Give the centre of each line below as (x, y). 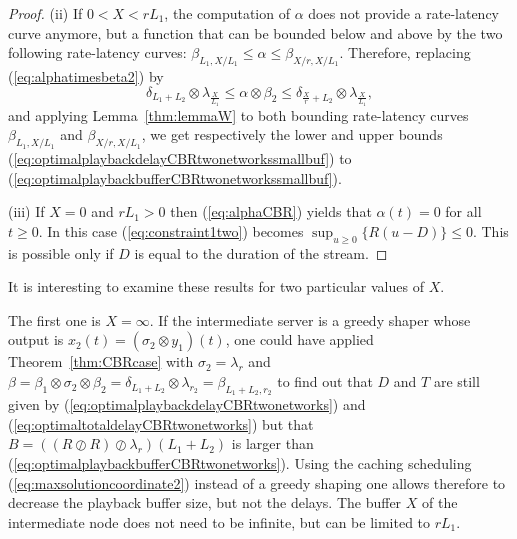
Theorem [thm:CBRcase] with (101, 361)
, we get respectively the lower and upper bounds (292, 134)
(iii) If (26, 211)
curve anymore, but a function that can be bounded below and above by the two (255, 32)
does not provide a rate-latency (403, 13)
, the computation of (227, 13)
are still (456, 381)
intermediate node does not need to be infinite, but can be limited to (219, 521)
